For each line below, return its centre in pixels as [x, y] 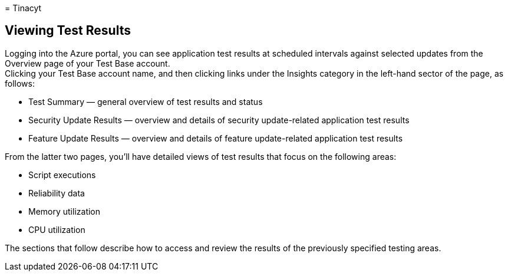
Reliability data [57, 193]
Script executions [62, 175]
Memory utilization [65, 211]
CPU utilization [57, 229]
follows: [20, 83]
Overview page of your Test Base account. [88, 63]
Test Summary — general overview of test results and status [146, 101]
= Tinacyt [23, 8]
